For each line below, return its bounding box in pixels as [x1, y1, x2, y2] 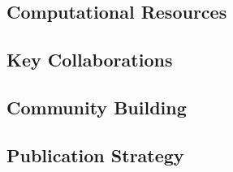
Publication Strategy [6, 142, 184, 167]
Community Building [6, 94, 187, 119]
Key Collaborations [6, 47, 173, 72]
